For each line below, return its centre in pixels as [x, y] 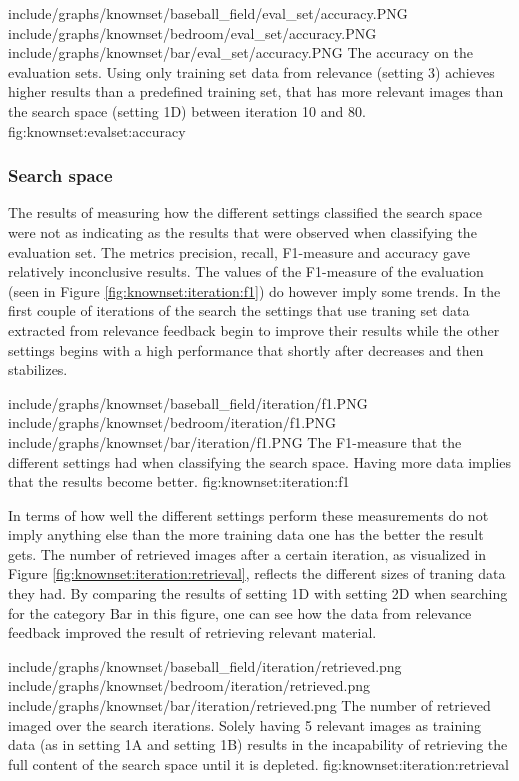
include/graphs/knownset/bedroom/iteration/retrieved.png [189, 685]
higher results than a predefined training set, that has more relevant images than [256, 91]
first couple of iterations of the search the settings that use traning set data [239, 310]
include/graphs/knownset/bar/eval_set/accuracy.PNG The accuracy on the [241, 52]
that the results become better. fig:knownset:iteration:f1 [179, 481]
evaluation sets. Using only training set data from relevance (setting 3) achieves [251, 71]
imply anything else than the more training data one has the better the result [246, 534]
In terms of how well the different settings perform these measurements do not [248, 514]
